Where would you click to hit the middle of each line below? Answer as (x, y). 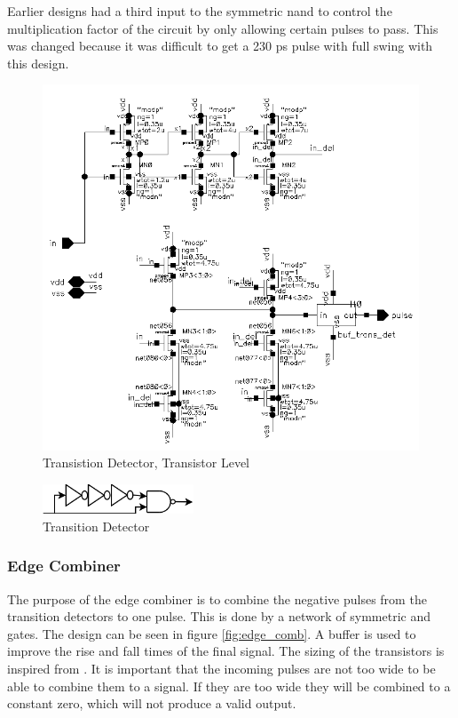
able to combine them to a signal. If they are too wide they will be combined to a (229, 686)
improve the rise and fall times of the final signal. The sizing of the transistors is (226, 651)
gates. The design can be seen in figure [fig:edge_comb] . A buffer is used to (212, 633)
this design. (38, 63)
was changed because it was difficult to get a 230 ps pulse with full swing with (220, 46)
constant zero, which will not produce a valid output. (152, 703)
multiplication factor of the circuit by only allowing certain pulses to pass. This (223, 28)
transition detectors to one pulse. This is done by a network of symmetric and (219, 616)
